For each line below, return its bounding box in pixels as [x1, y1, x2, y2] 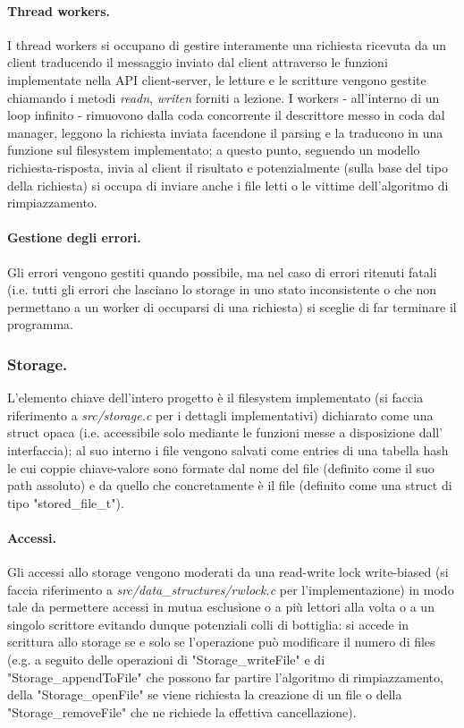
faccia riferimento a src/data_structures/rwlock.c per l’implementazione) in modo [7, 580, 454, 598]
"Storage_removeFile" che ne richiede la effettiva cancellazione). [7, 702, 357, 721]
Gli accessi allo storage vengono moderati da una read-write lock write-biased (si [7, 563, 449, 581]
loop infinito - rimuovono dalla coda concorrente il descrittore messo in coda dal [7, 106, 445, 124]
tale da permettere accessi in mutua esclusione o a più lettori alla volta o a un [7, 597, 434, 616]
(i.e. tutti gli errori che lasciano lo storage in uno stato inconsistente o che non [7, 280, 437, 299]
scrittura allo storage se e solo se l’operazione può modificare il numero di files [7, 632, 435, 651]
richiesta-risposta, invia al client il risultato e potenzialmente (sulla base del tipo [7, 157, 448, 176]
